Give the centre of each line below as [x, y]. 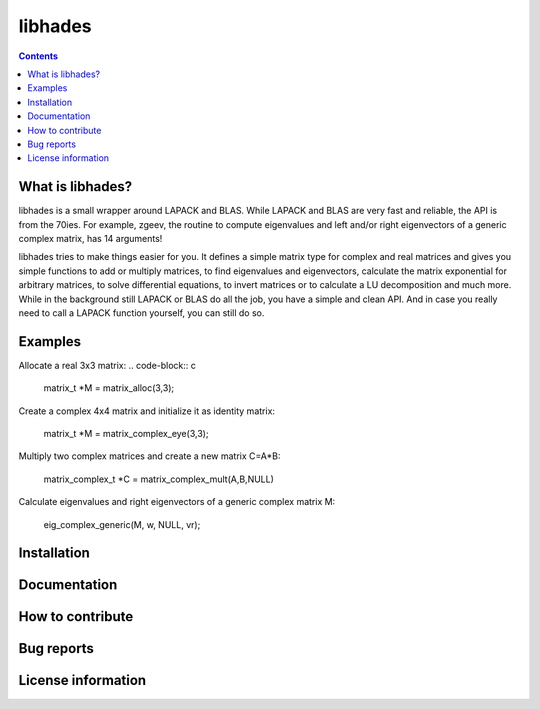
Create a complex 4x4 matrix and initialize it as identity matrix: [146, 411]
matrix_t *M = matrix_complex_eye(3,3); [126, 433]
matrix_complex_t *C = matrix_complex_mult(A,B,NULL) [159, 479]
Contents [38, 56]
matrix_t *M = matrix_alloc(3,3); [109, 388]
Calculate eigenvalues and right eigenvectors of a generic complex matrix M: [177, 502]
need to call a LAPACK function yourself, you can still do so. [141, 312]
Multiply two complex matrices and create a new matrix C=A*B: [149, 456]
